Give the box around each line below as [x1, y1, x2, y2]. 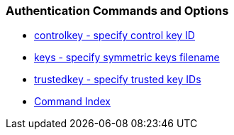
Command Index [34, 95, 111, 108]
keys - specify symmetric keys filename [34, 51, 220, 64]
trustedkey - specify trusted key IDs [34, 73, 201, 86]
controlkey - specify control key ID [34, 29, 195, 42]
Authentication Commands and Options [6, 4, 229, 18]
